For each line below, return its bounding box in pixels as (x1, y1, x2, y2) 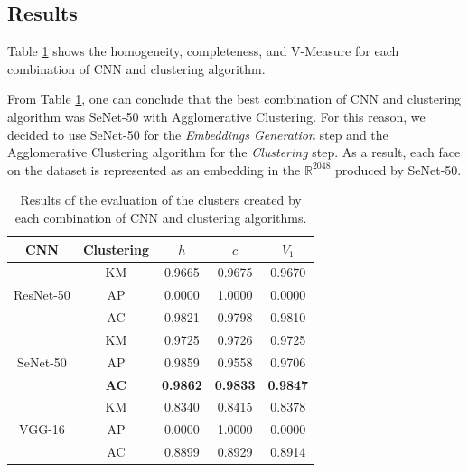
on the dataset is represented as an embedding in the (7, 160, 301, 179)
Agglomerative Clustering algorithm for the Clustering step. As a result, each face (7, 143, 461, 162)
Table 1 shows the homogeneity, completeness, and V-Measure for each (7, 42, 399, 60)
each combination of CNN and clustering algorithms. (14, 208, 307, 227)
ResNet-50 (14, 285, 70, 304)
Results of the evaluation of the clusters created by (20, 190, 302, 209)
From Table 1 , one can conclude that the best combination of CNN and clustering (7, 89, 462, 108)
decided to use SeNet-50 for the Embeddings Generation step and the (7, 125, 388, 143)
